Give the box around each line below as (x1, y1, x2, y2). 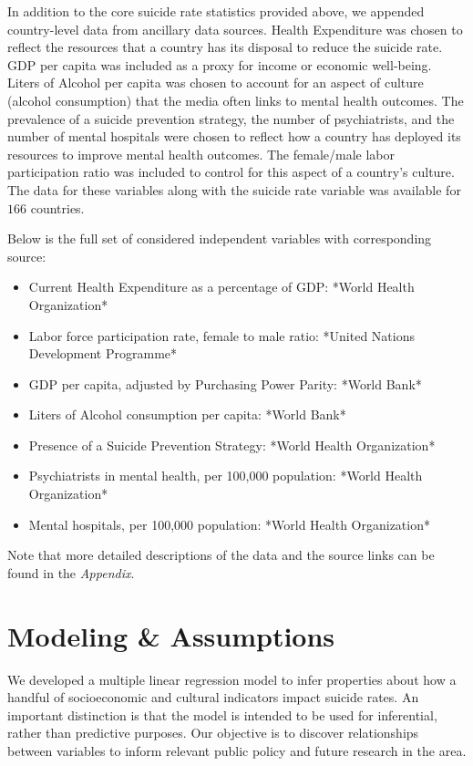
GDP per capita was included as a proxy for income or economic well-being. (7, 55, 432, 74)
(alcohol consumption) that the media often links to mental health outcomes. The (7, 90, 464, 109)
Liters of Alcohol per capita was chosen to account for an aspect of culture (7, 73, 424, 92)
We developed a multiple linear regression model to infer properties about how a (7, 669, 457, 688)
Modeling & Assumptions (7, 616, 335, 654)
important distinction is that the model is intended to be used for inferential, (7, 705, 437, 724)
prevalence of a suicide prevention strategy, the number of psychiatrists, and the (7, 109, 455, 128)
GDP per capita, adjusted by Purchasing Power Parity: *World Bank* (28, 374, 422, 393)
